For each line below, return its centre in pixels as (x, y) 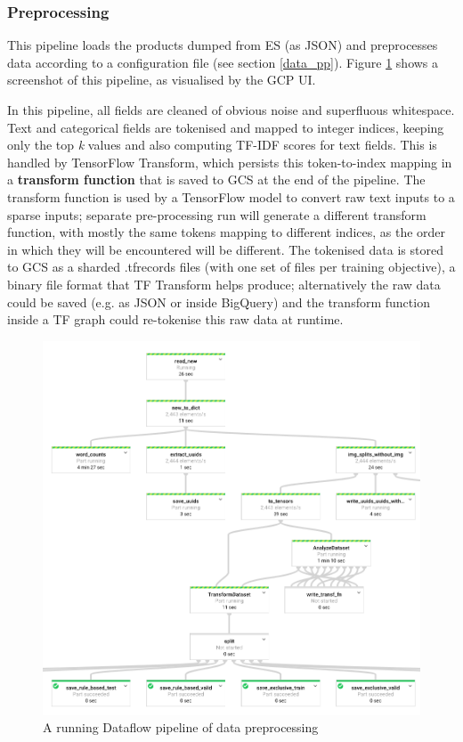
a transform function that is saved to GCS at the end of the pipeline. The (216, 179)
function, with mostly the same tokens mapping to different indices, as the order (227, 232)
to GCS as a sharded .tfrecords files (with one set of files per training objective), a (231, 267)
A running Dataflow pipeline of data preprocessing (181, 727)
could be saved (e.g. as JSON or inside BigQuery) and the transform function (219, 302)
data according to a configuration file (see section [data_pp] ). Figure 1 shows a (223, 62)
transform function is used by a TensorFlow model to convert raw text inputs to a (231, 196)
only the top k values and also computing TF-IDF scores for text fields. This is (222, 145)
